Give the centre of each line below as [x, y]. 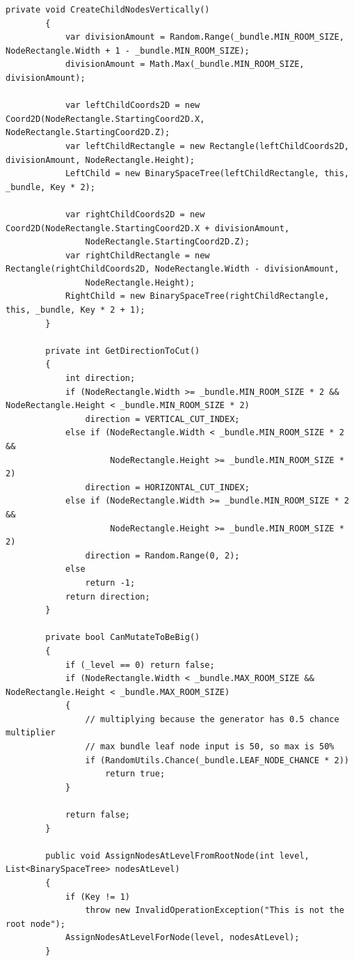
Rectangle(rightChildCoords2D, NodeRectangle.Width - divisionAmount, [172, 269]
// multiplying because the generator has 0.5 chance [212, 719]
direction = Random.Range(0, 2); [162, 555]
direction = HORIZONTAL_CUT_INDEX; [167, 487]
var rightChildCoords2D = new [135, 214]
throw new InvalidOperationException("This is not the [215, 911]
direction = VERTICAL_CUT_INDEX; [162, 419]
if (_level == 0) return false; [140, 665]
